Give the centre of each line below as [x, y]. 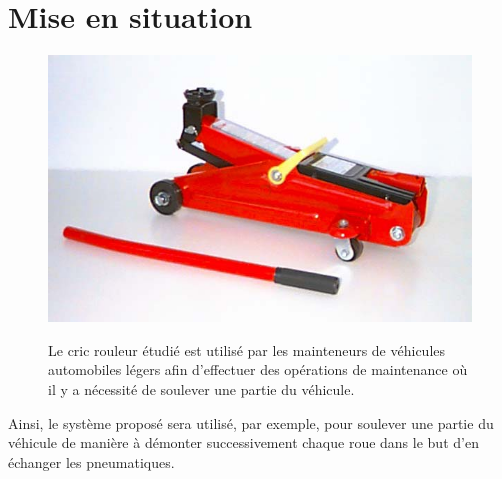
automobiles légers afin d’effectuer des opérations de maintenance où [258, 369]
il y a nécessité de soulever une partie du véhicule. [201, 388]
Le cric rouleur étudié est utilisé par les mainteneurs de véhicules [247, 349]
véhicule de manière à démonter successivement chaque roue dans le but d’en [243, 442]
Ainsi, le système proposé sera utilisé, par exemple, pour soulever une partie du [251, 422]
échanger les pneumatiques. [91, 461]
